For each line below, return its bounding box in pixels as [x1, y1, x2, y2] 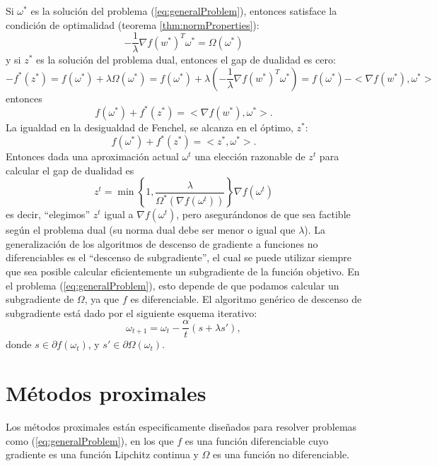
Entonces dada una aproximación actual [6, 149, 179, 164]
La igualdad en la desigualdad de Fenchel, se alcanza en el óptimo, [6, 119, 293, 134]
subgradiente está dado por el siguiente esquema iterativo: [6, 305, 257, 320]
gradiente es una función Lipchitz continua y [6, 447, 199, 462]
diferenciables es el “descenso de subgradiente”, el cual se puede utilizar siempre [6, 250, 352, 265]
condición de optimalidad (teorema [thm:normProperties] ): [6, 17, 260, 32]
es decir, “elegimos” [6, 207, 91, 222]
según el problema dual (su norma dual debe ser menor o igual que [6, 222, 296, 237]
